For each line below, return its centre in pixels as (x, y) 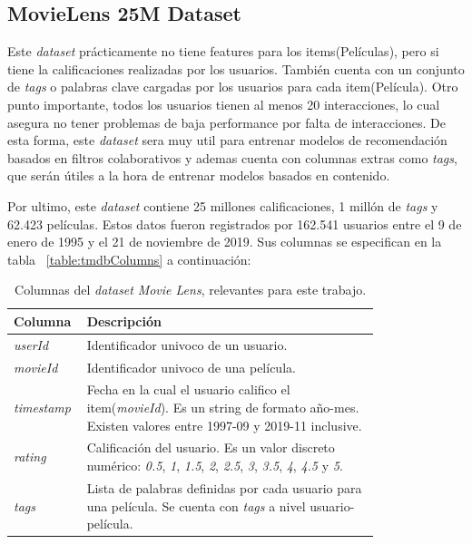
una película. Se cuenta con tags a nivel (196, 505)
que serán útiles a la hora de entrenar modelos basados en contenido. (199, 175)
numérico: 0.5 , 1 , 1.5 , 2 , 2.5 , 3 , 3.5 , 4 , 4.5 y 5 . (215, 466)
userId (31, 344)
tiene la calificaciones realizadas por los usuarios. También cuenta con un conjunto (236, 68)
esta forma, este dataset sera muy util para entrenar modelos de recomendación (227, 140)
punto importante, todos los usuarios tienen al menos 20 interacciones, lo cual (224, 104)
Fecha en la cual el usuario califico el (188, 389)
